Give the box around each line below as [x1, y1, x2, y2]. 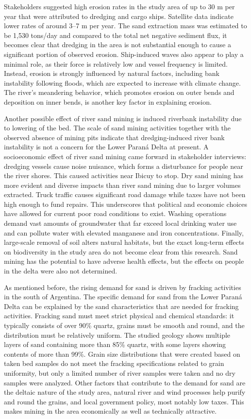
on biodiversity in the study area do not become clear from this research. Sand [4, 246, 238, 256]
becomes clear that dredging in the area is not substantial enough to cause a [4, 39, 231, 50]
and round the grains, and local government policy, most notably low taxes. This [4, 396, 244, 406]
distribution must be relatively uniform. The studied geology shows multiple [4, 329, 231, 340]
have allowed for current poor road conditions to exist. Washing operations [4, 208, 227, 219]
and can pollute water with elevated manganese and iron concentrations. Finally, [4, 227, 244, 237]
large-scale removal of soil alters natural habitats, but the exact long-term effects [4, 237, 244, 247]
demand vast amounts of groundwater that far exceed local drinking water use [4, 218, 237, 228]
